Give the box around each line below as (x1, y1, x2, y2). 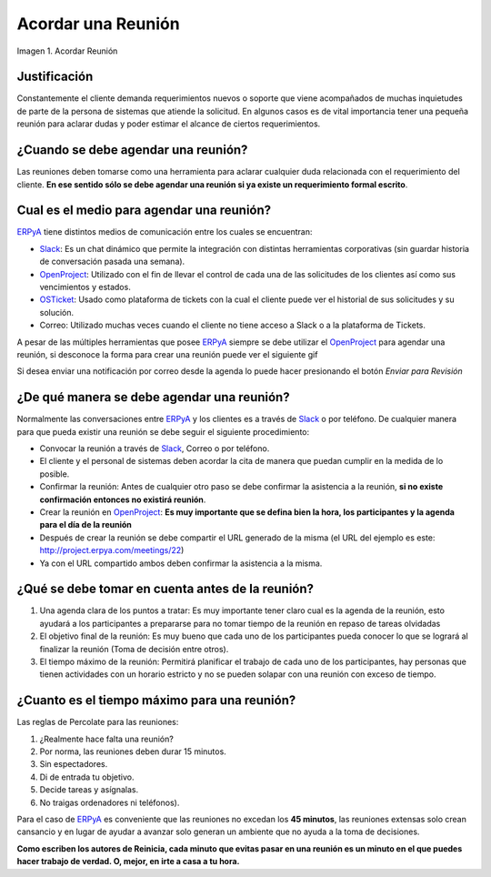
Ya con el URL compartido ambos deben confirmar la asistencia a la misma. (39, 558, 323, 569)
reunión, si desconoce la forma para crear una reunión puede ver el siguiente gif (16, 348, 318, 359)
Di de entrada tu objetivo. (39, 771, 135, 782)
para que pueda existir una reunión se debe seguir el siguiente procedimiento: (16, 426, 310, 437)
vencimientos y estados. (39, 282, 131, 292)
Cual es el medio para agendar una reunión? (16, 203, 272, 218)
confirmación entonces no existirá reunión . (39, 494, 206, 505)
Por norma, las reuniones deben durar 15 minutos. (39, 746, 226, 757)
